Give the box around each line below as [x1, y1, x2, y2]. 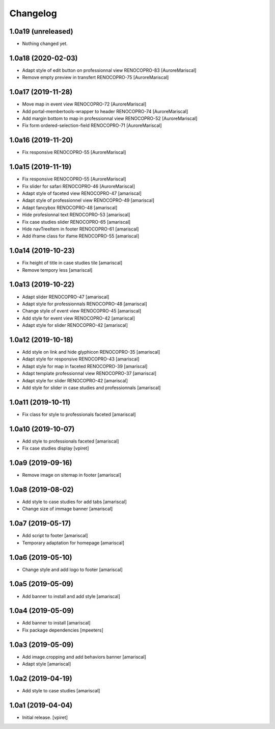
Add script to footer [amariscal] [22, 533, 88, 539]
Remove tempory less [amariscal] [22, 267, 93, 273]
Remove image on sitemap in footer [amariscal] [22, 472, 122, 478]
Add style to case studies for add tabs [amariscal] [22, 499, 127, 505]
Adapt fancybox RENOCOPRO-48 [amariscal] [22, 204, 118, 211]
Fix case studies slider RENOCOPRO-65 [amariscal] [22, 219, 131, 225]
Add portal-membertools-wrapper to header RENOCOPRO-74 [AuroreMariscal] [22, 108, 188, 114]
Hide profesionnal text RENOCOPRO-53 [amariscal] [22, 212, 130, 218]
